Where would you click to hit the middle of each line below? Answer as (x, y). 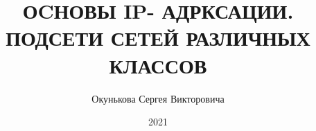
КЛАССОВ (158, 65)
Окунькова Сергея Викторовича (158, 98)
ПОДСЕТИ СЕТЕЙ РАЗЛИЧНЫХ (158, 38)
